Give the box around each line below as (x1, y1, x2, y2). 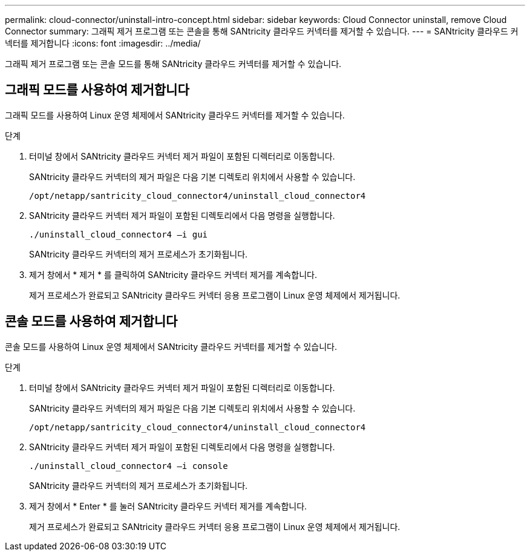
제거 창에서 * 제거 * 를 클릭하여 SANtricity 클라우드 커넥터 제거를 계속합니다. (29, 269, 318, 280)
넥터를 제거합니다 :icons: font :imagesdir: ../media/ (5, 38, 201, 48)
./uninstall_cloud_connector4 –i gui (29, 229, 208, 239)
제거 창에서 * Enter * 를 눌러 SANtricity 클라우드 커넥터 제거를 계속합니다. (29, 500, 307, 511)
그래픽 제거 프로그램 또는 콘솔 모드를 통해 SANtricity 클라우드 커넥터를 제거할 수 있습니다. (5, 59, 342, 69)
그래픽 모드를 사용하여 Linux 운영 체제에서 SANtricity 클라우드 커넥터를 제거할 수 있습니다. (5, 109, 345, 120)
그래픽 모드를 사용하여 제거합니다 (5, 82, 189, 98)
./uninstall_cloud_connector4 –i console (29, 461, 228, 471)
